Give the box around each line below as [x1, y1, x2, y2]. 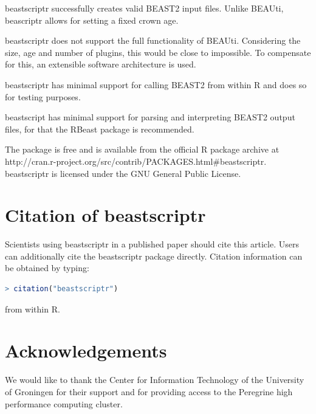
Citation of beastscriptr [5, 202, 206, 227]
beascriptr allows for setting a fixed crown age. [5, 13, 179, 26]
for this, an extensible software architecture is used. [5, 58, 196, 71]
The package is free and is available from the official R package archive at [5, 143, 280, 156]
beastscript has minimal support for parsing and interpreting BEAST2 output [5, 111, 295, 123]
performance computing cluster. [5, 397, 123, 410]
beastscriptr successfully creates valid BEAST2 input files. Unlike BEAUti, [5, 2, 284, 14]
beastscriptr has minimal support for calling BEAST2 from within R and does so [5, 78, 307, 91]
